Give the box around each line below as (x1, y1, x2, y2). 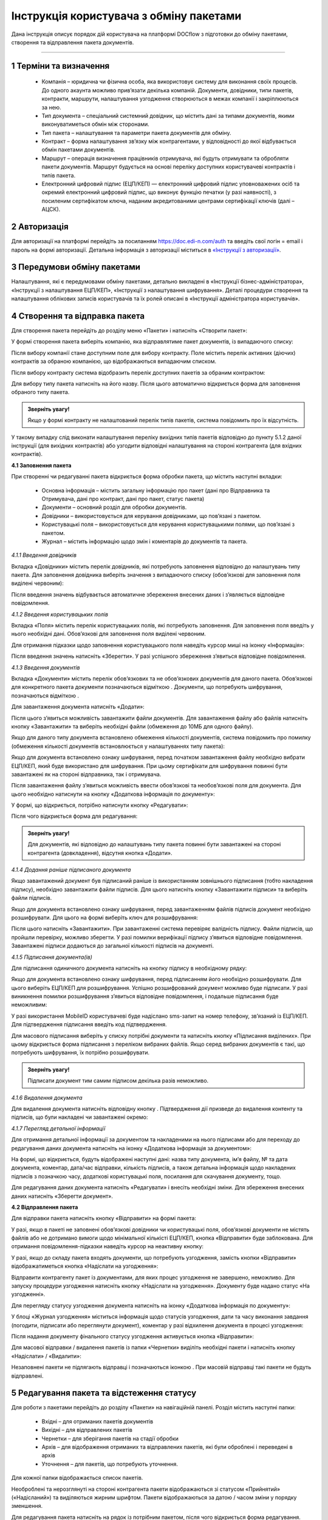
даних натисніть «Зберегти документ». (11, 1192, 114, 1200)
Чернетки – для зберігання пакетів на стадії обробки (41, 1435, 179, 1442)
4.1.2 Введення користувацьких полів (11, 610, 109, 618)
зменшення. (11, 1502, 43, 1510)
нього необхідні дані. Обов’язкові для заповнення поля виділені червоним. (11, 630, 207, 638)
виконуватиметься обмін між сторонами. (41, 120, 150, 128)
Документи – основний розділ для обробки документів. (41, 503, 187, 511)
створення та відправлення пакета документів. (11, 38, 134, 46)
